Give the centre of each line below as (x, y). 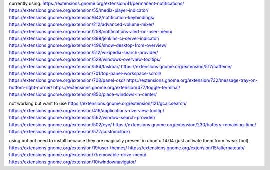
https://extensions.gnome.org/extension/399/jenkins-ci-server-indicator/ (84, 38)
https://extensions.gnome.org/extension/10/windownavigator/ (73, 162)
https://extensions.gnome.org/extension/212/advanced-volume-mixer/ (82, 24)
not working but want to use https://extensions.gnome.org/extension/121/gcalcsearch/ (98, 103)
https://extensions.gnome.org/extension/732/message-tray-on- (192, 80)
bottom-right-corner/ (31, 87)
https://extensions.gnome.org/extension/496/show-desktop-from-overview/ (88, 45)
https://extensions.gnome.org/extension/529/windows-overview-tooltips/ (85, 59)
